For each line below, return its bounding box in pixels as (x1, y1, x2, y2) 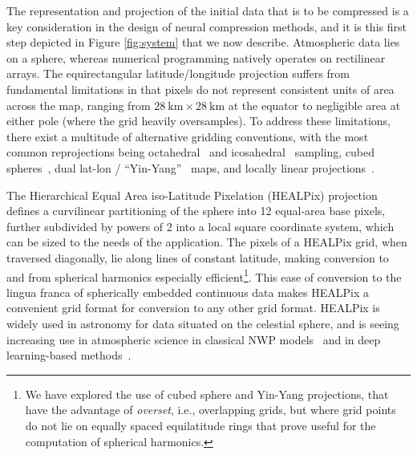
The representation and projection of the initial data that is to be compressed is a (6, 2, 409, 18)
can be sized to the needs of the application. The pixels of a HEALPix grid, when (6, 234, 407, 250)
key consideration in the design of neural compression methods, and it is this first (6, 18, 407, 35)
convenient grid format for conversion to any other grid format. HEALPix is (6, 299, 380, 316)
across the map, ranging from (6, 96, 151, 113)
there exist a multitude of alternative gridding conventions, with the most (6, 128, 369, 144)
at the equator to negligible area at (228, 96, 401, 113)
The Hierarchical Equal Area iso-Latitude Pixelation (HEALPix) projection (6, 186, 378, 203)
